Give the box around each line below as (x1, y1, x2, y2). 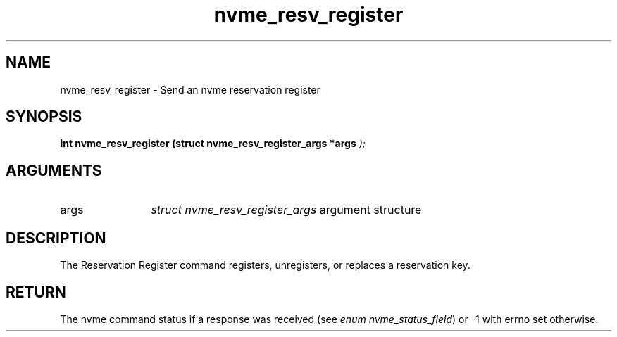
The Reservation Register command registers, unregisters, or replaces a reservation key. (60, 259, 470, 272)
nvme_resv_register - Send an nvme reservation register (60, 83, 320, 96)
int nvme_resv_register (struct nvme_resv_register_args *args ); (60, 137, 366, 150)
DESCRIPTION (6, 229, 106, 247)
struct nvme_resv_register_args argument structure (151, 203, 422, 217)
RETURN (6, 283, 66, 301)
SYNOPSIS (6, 108, 82, 126)
